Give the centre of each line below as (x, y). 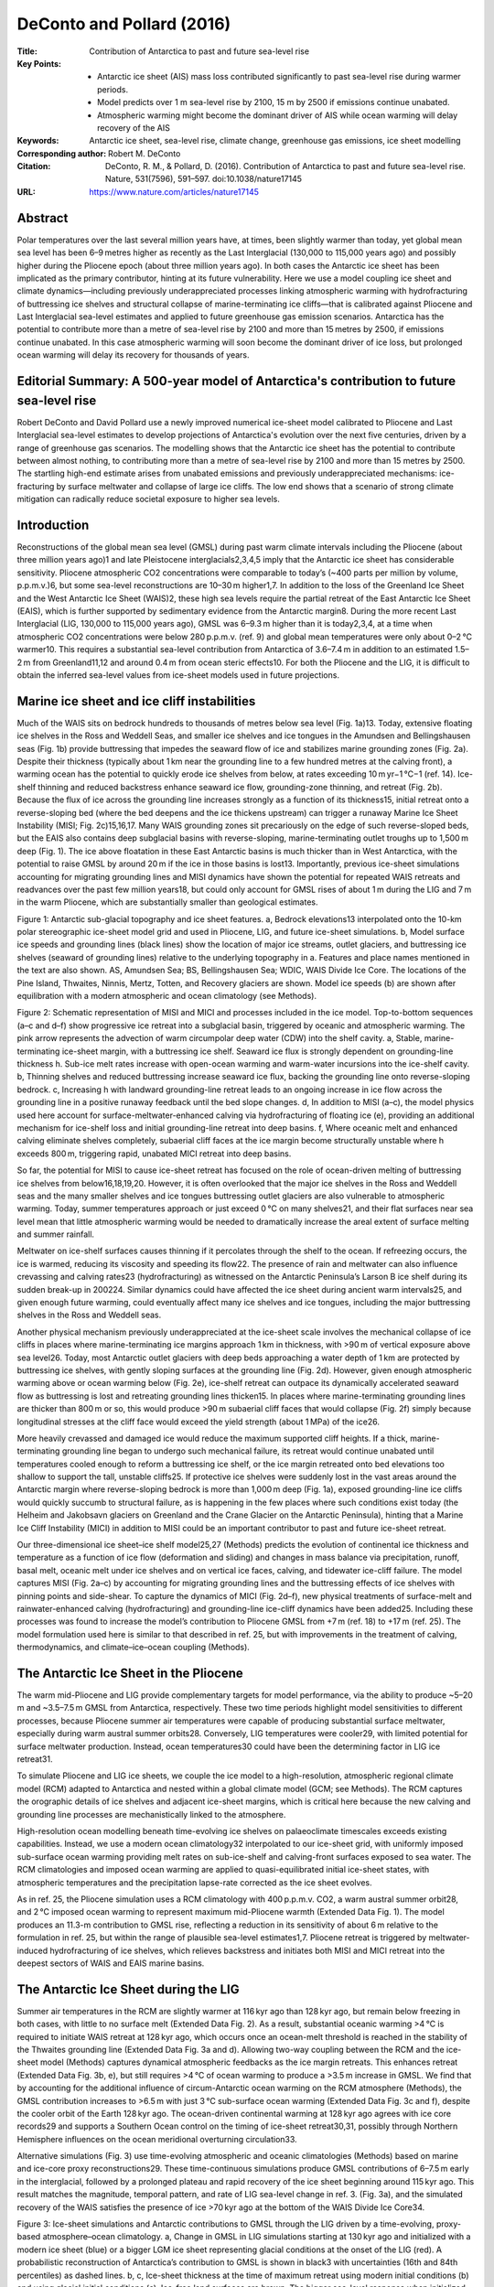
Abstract (43, 218)
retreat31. (35, 1759)
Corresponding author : (62, 153)
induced (32, 1950)
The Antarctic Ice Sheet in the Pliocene (130, 1673)
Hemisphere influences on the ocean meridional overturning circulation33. (157, 2139)
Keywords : (38, 141)
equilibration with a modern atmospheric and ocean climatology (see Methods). (167, 996)
